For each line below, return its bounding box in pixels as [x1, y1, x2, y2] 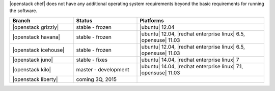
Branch [12, 17, 31, 24]
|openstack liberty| [12, 76, 58, 83]
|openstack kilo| [12, 66, 51, 73]
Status [76, 17, 93, 24]
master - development [76, 66, 129, 73]
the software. [9, 8, 38, 14]
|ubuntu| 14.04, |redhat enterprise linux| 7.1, [140, 63, 243, 70]
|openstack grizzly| [12, 23, 59, 30]
